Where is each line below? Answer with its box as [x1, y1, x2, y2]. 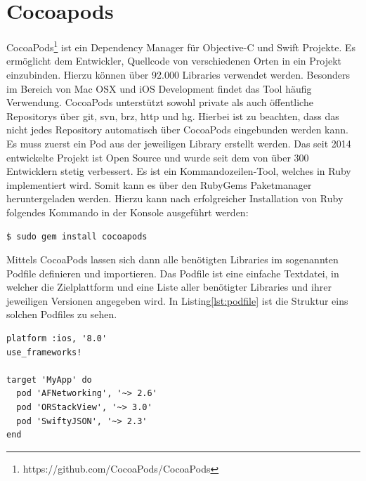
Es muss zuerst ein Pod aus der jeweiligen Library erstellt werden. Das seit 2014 [6, 136, 351, 150]
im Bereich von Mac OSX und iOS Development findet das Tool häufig [6, 81, 312, 95]
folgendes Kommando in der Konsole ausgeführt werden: [6, 204, 249, 219]
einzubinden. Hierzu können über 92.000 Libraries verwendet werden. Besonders [6, 67, 350, 81]
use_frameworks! [6, 347, 82, 357]
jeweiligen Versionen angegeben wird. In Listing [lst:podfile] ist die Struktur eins [6, 293, 348, 308]
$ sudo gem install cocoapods [6, 231, 148, 242]
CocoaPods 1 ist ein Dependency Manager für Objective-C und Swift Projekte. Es [6, 38, 356, 54]
